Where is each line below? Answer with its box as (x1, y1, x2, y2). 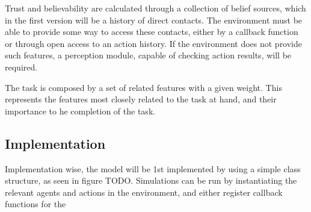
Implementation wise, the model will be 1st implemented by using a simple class (5, 162, 301, 175)
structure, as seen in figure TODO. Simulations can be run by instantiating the (5, 174, 297, 187)
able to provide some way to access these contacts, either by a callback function (5, 25, 298, 38)
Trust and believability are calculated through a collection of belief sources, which (5, 2, 306, 14)
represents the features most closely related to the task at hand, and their (5, 93, 277, 105)
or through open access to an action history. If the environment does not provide (5, 37, 303, 49)
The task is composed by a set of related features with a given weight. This (5, 81, 282, 93)
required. (5, 60, 38, 73)
